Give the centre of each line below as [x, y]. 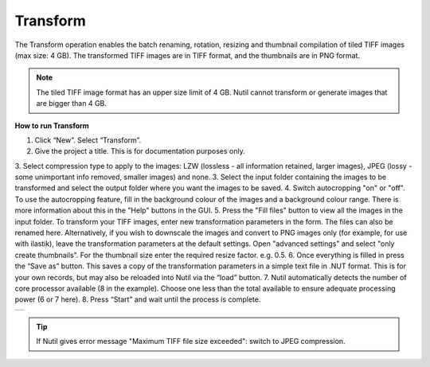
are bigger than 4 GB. [72, 103]
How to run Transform [52, 125]
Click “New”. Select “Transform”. [88, 140]
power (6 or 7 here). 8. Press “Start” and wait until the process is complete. [138, 299]
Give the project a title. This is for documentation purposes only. [140, 151]
